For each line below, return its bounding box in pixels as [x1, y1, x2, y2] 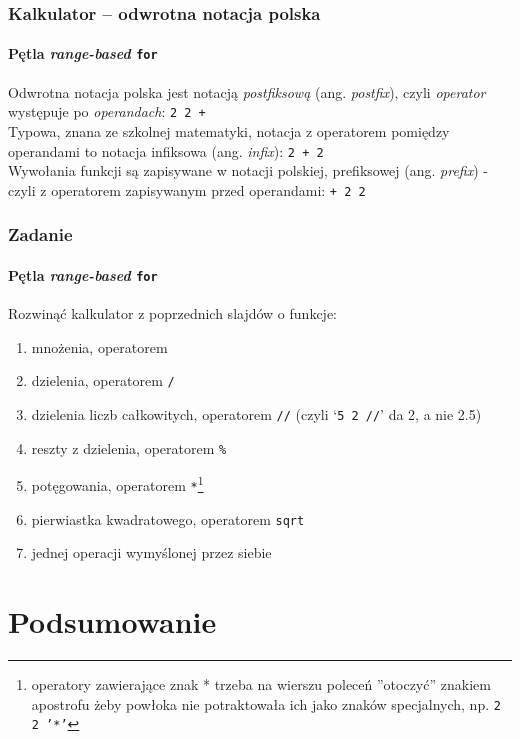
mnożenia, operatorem [31, 336, 168, 357]
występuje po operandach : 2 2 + [8, 101, 206, 122]
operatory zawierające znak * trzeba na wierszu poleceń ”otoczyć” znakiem [31, 674, 491, 694]
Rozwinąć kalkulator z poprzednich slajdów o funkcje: [8, 303, 337, 324]
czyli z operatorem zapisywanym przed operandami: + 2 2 [8, 179, 366, 200]
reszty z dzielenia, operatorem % [31, 437, 227, 458]
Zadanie [8, 222, 73, 247]
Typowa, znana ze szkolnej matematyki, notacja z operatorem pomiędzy [8, 120, 450, 141]
